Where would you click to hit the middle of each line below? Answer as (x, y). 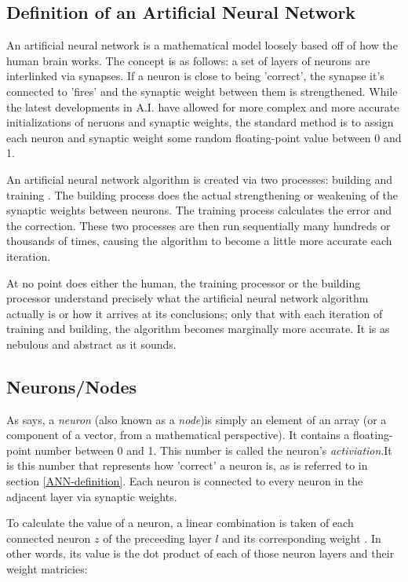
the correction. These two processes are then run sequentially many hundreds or (199, 225)
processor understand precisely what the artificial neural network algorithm (188, 298)
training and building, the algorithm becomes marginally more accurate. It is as (198, 329)
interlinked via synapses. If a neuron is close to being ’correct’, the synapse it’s (195, 76)
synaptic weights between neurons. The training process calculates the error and (199, 210)
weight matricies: (47, 569)
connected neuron (49, 538)
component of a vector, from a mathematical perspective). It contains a (178, 435)
